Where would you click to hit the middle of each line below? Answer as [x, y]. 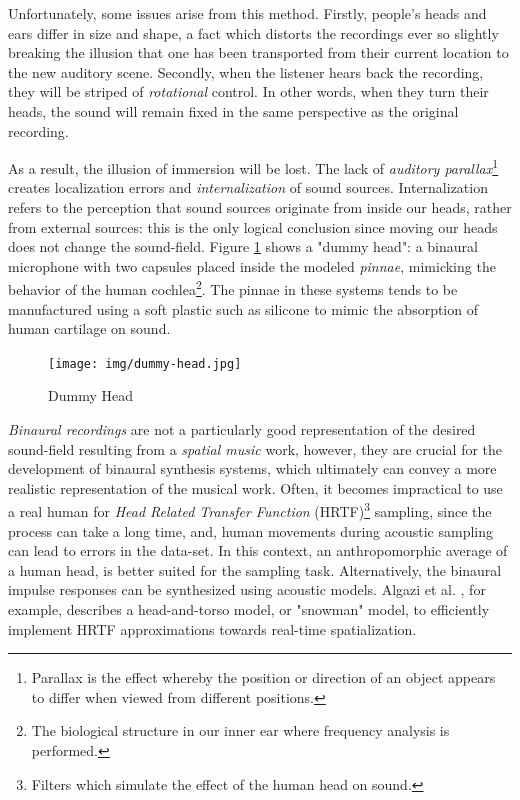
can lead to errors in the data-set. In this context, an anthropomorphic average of [258, 550]
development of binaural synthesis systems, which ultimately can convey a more [252, 468]
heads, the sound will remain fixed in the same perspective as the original [233, 110]
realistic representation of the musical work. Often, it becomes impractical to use [255, 487]
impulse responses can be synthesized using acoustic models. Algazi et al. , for [247, 589]
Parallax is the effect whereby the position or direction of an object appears [263, 677]
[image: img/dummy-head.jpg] [145, 363]
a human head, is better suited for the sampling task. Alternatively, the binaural [255, 569]
